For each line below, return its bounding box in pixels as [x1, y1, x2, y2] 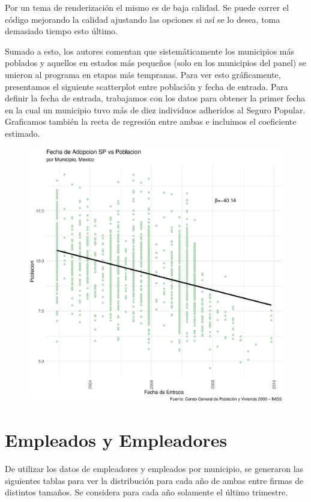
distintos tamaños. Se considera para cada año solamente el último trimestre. [5, 486, 288, 498]
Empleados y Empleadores [5, 428, 228, 452]
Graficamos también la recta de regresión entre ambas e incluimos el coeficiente [5, 115, 297, 128]
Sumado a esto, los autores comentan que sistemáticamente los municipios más [5, 44, 295, 57]
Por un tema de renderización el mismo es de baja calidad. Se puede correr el [5, 1, 289, 13]
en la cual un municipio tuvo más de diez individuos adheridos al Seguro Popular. [5, 103, 306, 116]
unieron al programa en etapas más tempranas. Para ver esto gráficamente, [5, 68, 281, 80]
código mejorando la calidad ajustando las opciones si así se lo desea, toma [5, 13, 280, 25]
